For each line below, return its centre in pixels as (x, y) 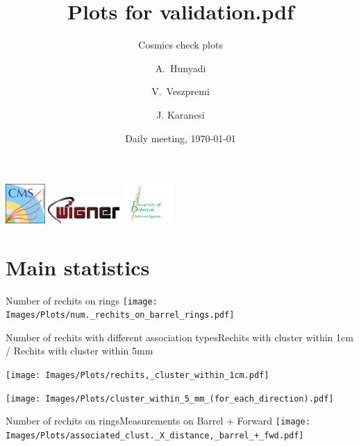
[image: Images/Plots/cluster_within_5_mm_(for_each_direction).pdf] (170, 398)
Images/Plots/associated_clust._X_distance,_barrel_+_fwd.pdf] (155, 435)
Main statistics (78, 267)
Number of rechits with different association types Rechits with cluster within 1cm (179, 337)
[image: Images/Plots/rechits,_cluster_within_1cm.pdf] (137, 375)
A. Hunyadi (181, 68)
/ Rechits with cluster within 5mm (80, 351)
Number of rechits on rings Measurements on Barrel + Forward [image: (158, 421)
